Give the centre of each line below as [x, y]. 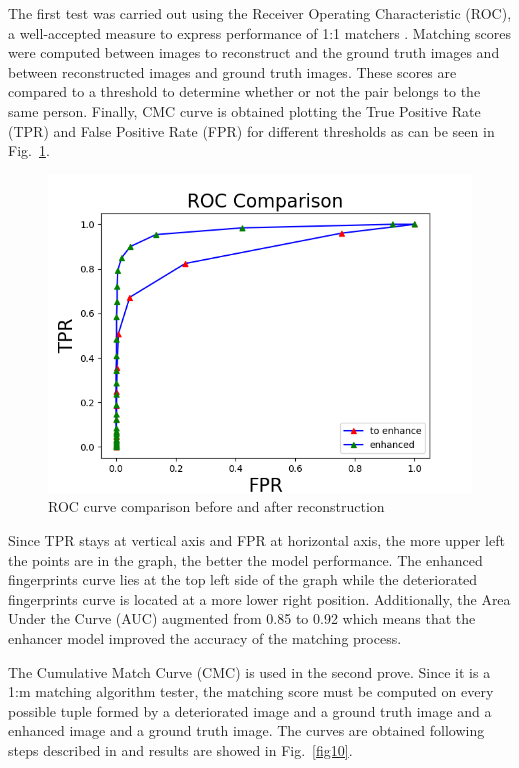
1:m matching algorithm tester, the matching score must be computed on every [251, 691]
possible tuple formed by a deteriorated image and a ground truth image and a [250, 710]
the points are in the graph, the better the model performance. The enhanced [245, 559]
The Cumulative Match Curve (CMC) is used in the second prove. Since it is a [249, 671]
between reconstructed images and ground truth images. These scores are [232, 71]
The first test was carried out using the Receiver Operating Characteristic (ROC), [260, 13]
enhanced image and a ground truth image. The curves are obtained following [246, 730]
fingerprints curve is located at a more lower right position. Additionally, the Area [259, 598]
